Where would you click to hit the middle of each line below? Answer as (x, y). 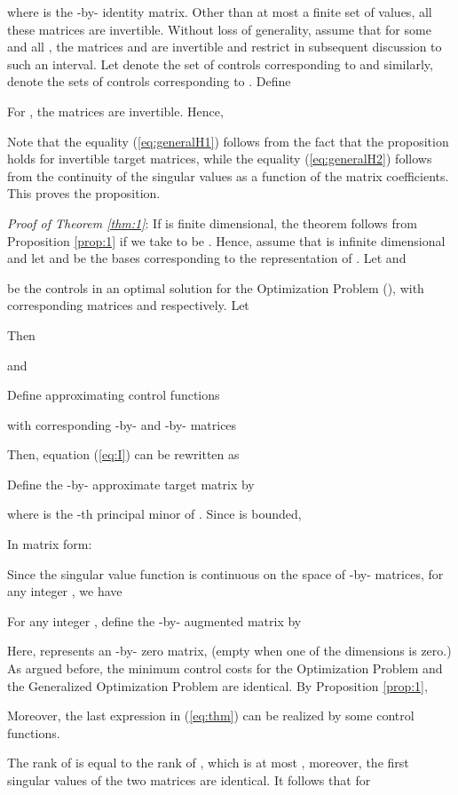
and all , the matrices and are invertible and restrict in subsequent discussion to (225, 47)
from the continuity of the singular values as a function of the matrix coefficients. (228, 175)
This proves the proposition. (84, 193)
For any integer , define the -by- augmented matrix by (154, 620)
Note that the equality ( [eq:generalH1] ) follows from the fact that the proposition (228, 141)
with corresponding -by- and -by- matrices (122, 424)
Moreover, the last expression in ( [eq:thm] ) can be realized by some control (211, 715)
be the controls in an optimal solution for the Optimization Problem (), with (216, 287)
